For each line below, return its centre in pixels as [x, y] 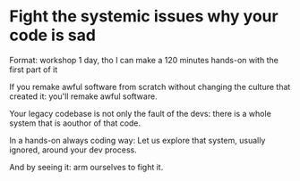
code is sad [53, 35]
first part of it [34, 70]
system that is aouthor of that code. [75, 123]
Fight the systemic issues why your [144, 16]
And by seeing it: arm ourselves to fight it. [86, 167]
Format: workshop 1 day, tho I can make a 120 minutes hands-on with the [144, 60]
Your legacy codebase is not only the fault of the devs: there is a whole [140, 113]
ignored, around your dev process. [73, 150]
